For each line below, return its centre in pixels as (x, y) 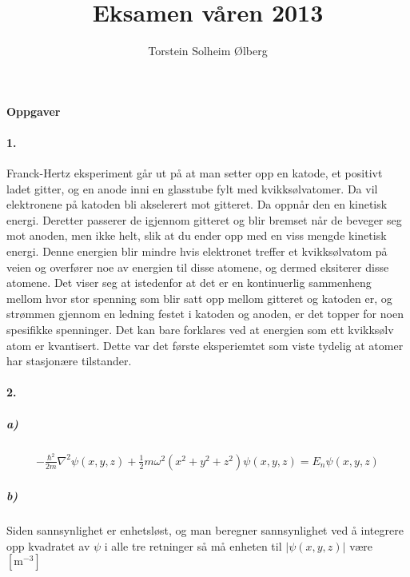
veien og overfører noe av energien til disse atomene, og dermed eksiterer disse (198, 267)
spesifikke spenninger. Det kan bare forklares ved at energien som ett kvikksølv (200, 330)
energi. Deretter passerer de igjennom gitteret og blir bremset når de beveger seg (204, 219)
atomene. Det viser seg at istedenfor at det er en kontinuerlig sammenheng (189, 283)
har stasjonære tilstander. (69, 361)
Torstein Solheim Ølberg (208, 51)
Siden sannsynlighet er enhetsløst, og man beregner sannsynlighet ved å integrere (205, 530)
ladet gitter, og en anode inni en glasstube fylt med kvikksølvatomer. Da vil (192, 188)
